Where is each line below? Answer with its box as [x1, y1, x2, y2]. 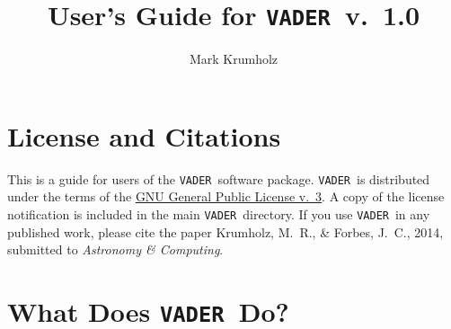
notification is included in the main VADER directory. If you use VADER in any [7, 205, 430, 224]
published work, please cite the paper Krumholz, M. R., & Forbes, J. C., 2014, [7, 222, 444, 241]
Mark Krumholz [189, 49, 279, 68]
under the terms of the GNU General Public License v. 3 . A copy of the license [7, 187, 445, 206]
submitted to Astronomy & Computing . [7, 240, 224, 259]
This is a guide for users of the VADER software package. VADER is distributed [7, 169, 430, 188]
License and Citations [7, 117, 281, 154]
